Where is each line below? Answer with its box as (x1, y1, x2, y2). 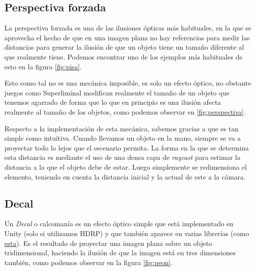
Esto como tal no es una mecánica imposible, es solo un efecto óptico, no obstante (4, 78, 251, 88)
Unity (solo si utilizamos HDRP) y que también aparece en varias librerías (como (4, 228, 249, 238)
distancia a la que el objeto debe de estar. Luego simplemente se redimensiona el (4, 161, 247, 172)
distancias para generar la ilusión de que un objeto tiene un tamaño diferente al (4, 42, 244, 52)
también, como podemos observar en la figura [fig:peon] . (4, 257, 173, 267)
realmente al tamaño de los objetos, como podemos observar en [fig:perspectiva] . (4, 106, 246, 117)
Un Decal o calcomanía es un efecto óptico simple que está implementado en (4, 218, 234, 229)
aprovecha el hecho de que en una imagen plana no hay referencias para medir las (4, 32, 250, 42)
